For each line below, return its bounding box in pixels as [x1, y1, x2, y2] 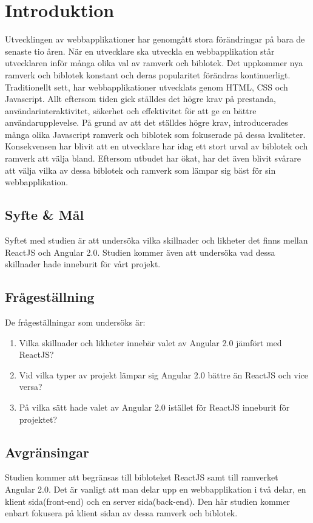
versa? [19, 380, 42, 393]
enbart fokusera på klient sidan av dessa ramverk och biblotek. [5, 507, 238, 519]
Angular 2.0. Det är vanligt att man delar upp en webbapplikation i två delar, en [5, 482, 306, 495]
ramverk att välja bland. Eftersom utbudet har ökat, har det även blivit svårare [5, 152, 301, 165]
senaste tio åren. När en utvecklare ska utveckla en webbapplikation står [5, 44, 275, 57]
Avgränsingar [5, 442, 89, 461]
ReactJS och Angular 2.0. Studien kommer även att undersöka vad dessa [5, 245, 275, 258]
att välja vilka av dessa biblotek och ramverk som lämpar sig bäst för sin [5, 163, 276, 176]
